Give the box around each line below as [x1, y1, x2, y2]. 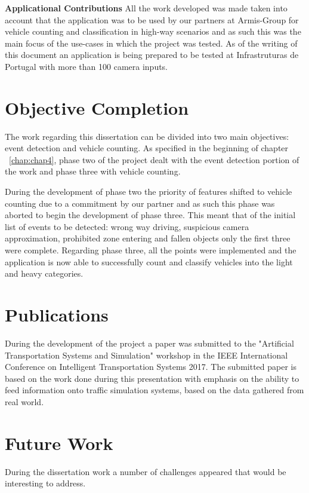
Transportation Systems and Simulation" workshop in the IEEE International [5, 348, 288, 361]
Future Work [5, 430, 113, 455]
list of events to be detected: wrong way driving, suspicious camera [5, 220, 249, 232]
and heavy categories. [5, 267, 84, 280]
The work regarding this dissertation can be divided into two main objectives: [5, 130, 289, 142]
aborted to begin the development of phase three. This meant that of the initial [5, 209, 296, 221]
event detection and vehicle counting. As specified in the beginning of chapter [5, 142, 289, 154]
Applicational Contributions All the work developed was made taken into [5, 2, 288, 14]
